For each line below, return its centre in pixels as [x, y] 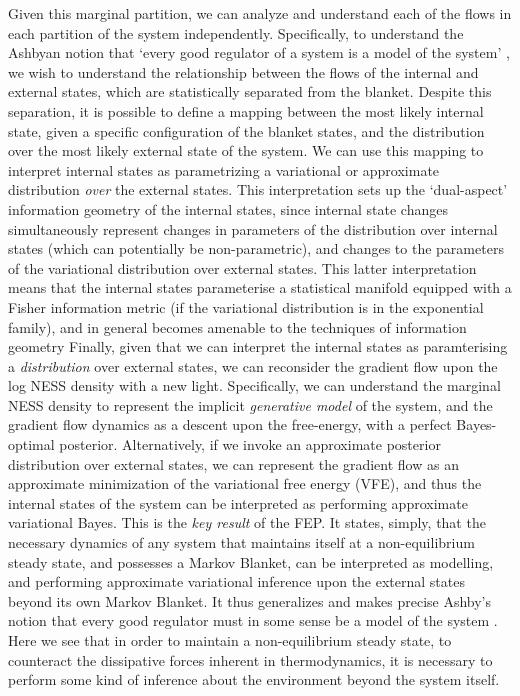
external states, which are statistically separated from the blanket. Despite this [250, 91]
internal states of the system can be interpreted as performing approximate [238, 502]
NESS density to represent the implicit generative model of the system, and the [250, 404]
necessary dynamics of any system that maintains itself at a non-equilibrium [241, 542]
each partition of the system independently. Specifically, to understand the [236, 32]
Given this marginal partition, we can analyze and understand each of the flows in [260, 13]
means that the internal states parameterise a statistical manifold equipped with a [260, 287]
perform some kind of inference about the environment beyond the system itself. [254, 679]
